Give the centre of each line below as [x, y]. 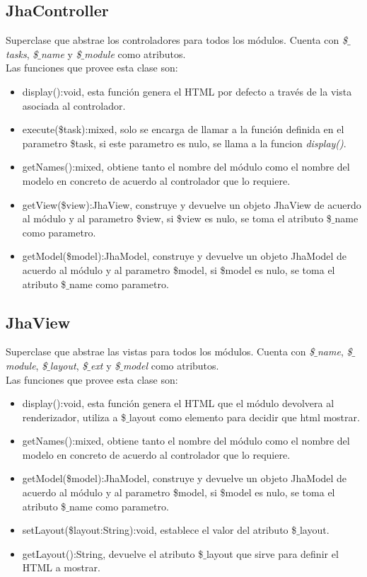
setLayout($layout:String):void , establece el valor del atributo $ [159, 530]
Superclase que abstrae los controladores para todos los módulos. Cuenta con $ [176, 40]
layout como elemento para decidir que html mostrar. [244, 417]
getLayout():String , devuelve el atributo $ [113, 553]
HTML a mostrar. [61, 567]
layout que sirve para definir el [272, 553]
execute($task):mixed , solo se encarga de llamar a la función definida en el [183, 129]
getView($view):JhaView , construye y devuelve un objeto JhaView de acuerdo [192, 204]
